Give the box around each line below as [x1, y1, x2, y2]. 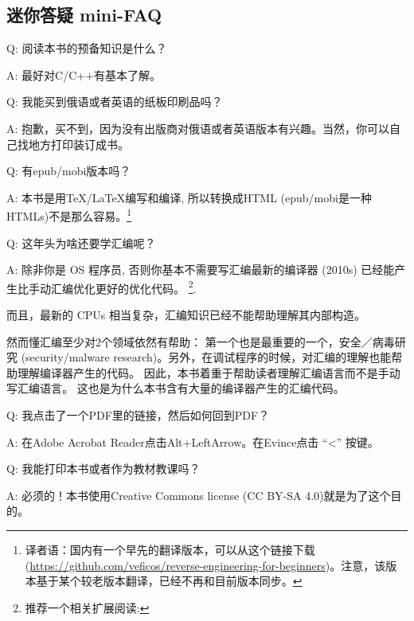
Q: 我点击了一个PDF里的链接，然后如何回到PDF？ [6, 407, 270, 424]
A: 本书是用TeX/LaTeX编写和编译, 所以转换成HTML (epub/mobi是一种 [6, 189, 372, 205]
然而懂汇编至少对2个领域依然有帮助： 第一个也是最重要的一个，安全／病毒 [6, 333, 395, 350]
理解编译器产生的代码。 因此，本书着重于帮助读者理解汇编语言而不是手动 [17, 364, 400, 381]
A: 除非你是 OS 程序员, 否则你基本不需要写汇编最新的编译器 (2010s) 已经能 [6, 261, 395, 278]
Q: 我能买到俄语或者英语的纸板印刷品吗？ [6, 93, 223, 110]
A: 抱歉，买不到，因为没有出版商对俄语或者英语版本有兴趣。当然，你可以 [6, 119, 390, 136]
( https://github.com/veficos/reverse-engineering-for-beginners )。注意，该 [25, 557, 386, 573]
